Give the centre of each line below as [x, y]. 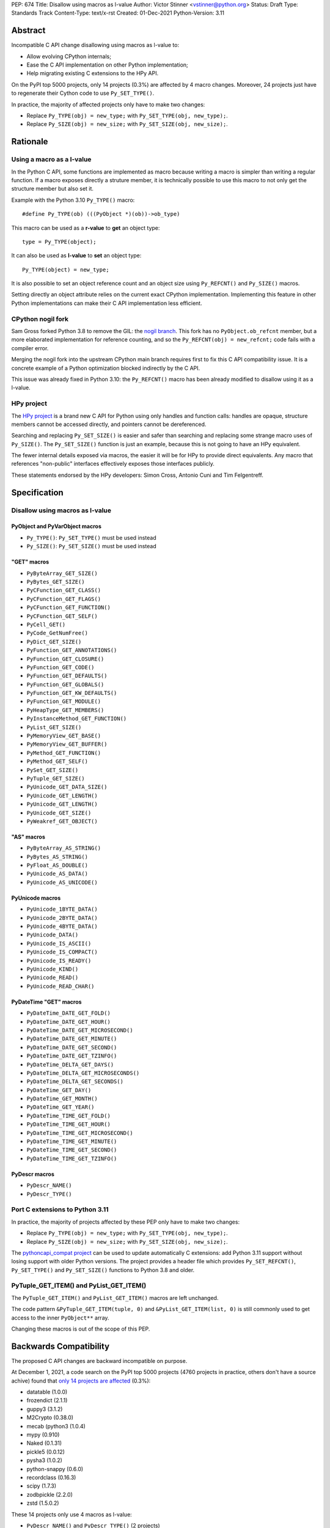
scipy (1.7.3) [42, 1486]
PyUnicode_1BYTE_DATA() [62, 909]
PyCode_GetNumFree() [57, 633]
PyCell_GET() [46, 624]
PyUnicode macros [36, 898]
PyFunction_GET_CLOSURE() [65, 659]
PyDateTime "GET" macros [46, 1002]
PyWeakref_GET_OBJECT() [62, 821]
